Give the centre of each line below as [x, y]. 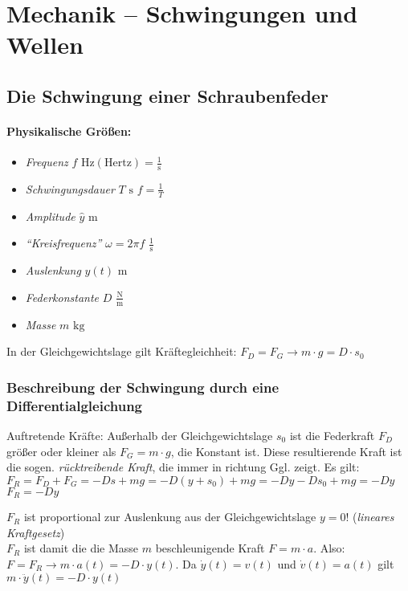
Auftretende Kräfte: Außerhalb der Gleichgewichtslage [140, 435]
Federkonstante [62, 297]
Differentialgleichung [74, 405]
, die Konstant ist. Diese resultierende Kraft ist [286, 451]
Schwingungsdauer [70, 188]
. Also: [329, 548]
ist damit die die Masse [81, 548]
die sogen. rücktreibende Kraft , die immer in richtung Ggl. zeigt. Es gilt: [183, 467]
